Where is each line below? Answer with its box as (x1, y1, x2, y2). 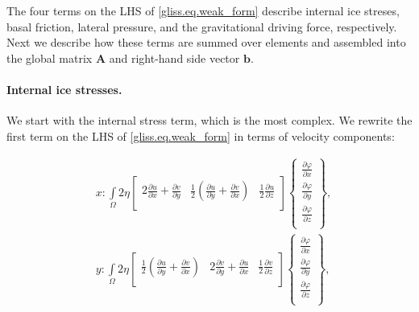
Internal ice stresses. (6, 80, 122, 97)
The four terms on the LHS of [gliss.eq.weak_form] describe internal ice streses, (6, 2, 400, 18)
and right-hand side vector (109, 49, 240, 66)
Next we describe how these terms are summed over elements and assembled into (6, 34, 406, 51)
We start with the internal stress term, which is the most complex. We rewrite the (6, 112, 413, 129)
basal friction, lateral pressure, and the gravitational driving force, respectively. (6, 18, 397, 35)
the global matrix (6, 49, 93, 66)
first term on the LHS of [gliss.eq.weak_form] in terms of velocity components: (6, 127, 395, 144)
